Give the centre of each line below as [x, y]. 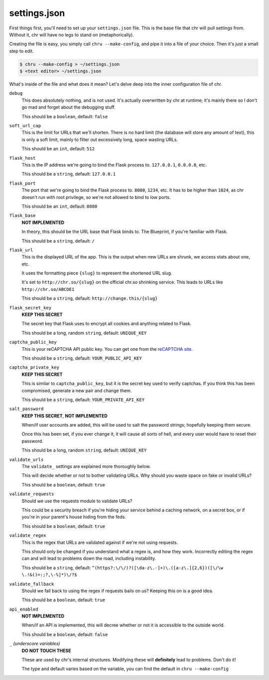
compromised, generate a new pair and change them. [77, 390]
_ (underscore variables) [35, 644]
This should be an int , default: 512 [58, 149]
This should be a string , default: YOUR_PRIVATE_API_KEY [83, 400]
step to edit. [22, 51]
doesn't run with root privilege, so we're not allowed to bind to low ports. [96, 197]
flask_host [22, 158]
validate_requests [32, 494]
